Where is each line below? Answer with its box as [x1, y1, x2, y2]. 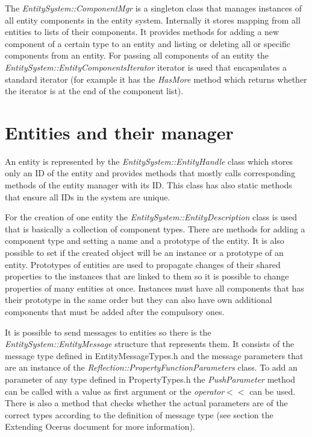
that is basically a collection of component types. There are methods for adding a [5, 222, 305, 235]
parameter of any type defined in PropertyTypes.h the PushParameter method [5, 372, 295, 385]
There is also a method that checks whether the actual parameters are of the [5, 397, 288, 409]
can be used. [249, 384, 296, 397]
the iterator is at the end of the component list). [5, 85, 184, 97]
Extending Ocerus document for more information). [5, 420, 195, 433]
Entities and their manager [5, 120, 234, 144]
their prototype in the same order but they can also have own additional [5, 293, 272, 306]
